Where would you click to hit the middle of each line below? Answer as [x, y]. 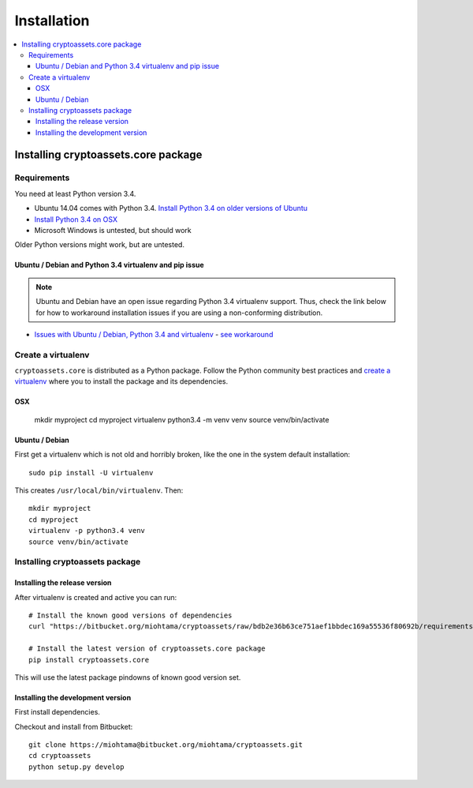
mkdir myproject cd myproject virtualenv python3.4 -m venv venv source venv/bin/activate [182, 419]
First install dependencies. [57, 712]
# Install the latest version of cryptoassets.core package [147, 649]
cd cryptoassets [60, 756]
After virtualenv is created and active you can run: [96, 597]
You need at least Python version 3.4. [75, 193]
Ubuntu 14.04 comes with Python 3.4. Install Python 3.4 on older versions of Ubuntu [171, 208]
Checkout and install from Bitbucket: [74, 726]
